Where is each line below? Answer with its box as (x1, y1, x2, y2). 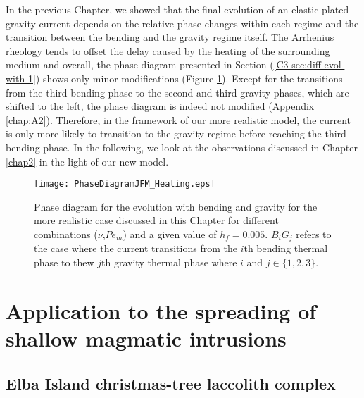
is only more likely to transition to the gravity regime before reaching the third (6, 126, 346, 141)
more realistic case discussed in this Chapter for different (34, 213, 279, 228)
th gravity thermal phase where (101, 255, 237, 270)
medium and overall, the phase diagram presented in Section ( (6, 57, 274, 72)
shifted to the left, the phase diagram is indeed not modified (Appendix (6, 99, 315, 113)
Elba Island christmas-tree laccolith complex (6, 372, 336, 394)
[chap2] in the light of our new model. (6, 154, 169, 168)
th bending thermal (244, 241, 328, 256)
